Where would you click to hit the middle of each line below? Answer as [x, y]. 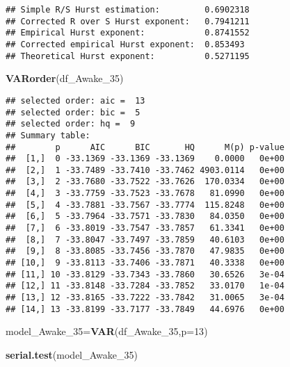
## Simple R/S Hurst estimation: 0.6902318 [128, 10]
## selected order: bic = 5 [73, 112]
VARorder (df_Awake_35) [65, 78]
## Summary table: [48, 135]
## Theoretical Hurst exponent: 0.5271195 [128, 56]
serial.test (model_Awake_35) [72, 354]
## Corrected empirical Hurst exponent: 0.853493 [125, 44]
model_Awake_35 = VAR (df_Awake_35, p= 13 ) [107, 331]
